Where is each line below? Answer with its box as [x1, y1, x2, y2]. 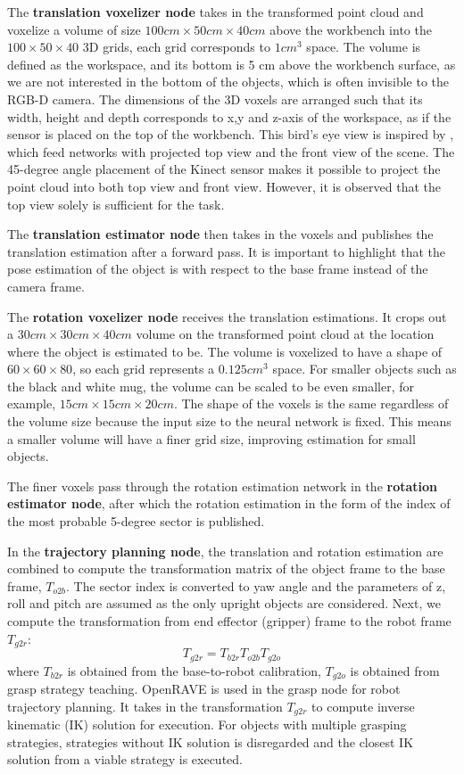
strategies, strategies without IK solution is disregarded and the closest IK [7, 732, 414, 751]
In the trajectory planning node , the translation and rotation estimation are [7, 541, 443, 560]
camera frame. [7, 276, 85, 295]
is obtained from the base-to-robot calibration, [67, 661, 321, 679]
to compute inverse [311, 696, 415, 715]
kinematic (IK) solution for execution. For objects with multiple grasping [7, 715, 407, 733]
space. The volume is [306, 37, 421, 56]
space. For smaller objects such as [272, 359, 457, 378]
